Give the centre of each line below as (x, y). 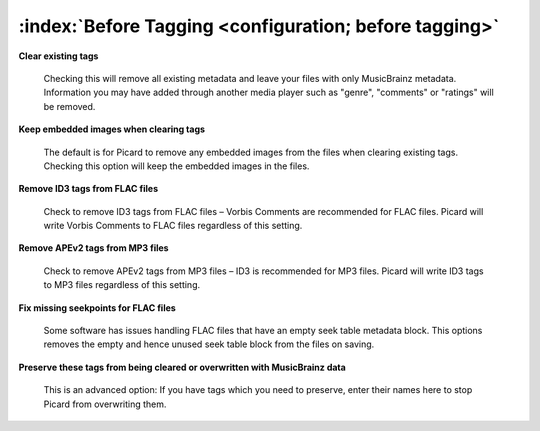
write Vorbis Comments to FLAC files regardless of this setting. (173, 226)
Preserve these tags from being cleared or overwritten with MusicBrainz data (182, 367)
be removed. (69, 106)
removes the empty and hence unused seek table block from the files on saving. (209, 344)
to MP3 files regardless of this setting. (122, 285)
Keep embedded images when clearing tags (111, 129)
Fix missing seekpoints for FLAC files (97, 307)
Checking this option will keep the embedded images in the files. (176, 166)
